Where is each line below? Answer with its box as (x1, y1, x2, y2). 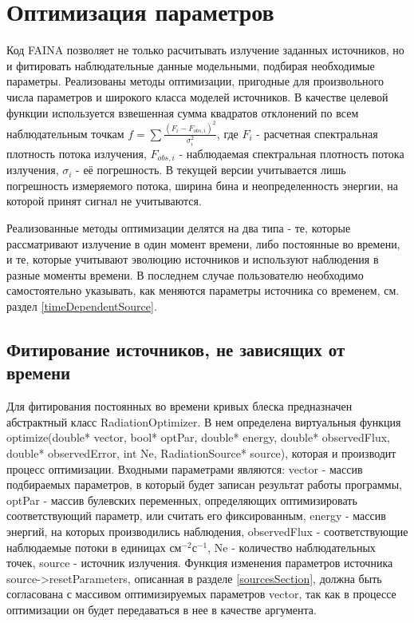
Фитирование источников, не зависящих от (6, 337, 345, 362)
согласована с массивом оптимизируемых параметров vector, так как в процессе (6, 585, 396, 602)
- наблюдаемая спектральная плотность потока (179, 145, 404, 161)
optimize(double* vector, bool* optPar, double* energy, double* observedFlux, (6, 429, 390, 446)
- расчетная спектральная (256, 125, 378, 141)
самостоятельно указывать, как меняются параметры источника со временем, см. (6, 282, 400, 299)
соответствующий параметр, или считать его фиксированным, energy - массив (6, 507, 386, 524)
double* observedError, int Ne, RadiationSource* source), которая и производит (6, 445, 396, 462)
